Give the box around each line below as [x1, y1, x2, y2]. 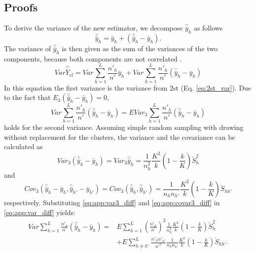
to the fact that [4, 92, 51, 102]
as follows [193, 23, 223, 33]
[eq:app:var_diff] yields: [4, 207, 75, 217]
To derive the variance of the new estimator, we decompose [4, 23, 183, 33]
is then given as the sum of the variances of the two [62, 43, 218, 53]
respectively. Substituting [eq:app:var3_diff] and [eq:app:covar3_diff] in [4, 197, 220, 208]
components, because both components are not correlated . [4, 53, 182, 63]
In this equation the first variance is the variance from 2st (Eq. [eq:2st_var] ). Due [4, 82, 252, 93]
